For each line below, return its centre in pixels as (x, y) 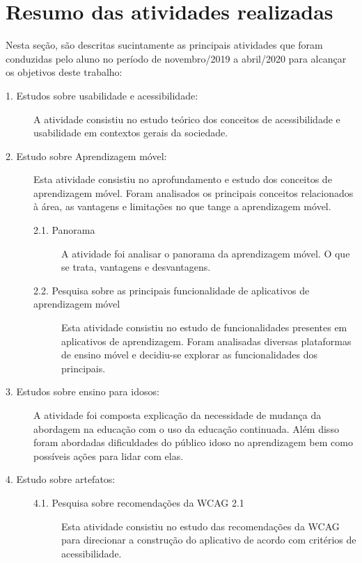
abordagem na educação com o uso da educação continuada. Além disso (186, 428)
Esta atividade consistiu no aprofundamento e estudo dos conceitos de (183, 179)
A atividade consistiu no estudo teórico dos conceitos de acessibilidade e (187, 119)
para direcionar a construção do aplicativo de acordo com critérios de (209, 540)
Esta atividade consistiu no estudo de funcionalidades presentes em (204, 327)
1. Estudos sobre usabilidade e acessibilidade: (102, 95)
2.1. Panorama (64, 230)
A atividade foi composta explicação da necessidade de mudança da (178, 415)
